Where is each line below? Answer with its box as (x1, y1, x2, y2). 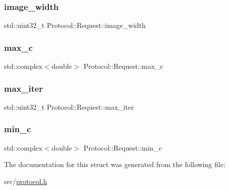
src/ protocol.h (4, 176, 47, 186)
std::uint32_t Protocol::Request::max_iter (4, 101, 134, 112)
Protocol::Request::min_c (83, 142, 162, 153)
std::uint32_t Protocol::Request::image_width (4, 20, 146, 30)
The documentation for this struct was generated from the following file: (4, 159, 225, 170)
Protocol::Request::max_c (83, 61, 163, 71)
